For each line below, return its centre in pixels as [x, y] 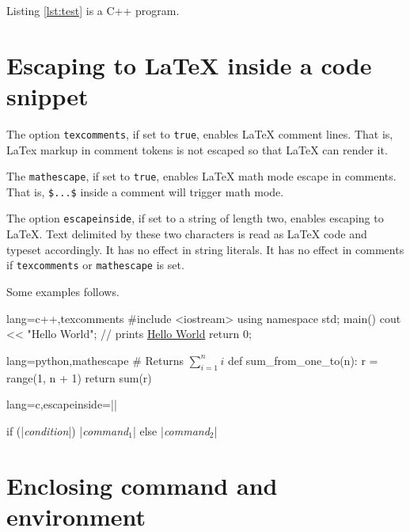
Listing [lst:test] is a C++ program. [93, 10]
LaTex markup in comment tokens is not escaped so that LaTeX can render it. [197, 149]
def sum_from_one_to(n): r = [303, 360]
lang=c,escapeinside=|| [62, 404]
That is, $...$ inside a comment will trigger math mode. [145, 191]
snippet [47, 95]
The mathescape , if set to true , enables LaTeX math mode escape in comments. [201, 176]
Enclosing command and [142, 485]
